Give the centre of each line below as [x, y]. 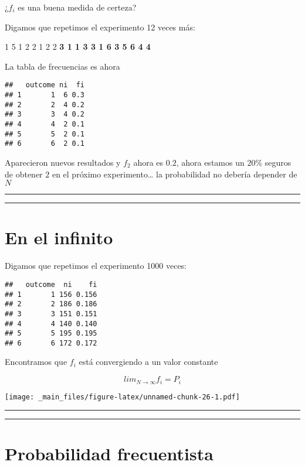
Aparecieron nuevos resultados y [63, 162]
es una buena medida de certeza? [77, 7]
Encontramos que [36, 362]
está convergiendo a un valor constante [148, 362]
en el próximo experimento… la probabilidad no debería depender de [174, 174]
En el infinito [59, 237]
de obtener [24, 174]
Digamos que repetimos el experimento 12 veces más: [100, 27]
